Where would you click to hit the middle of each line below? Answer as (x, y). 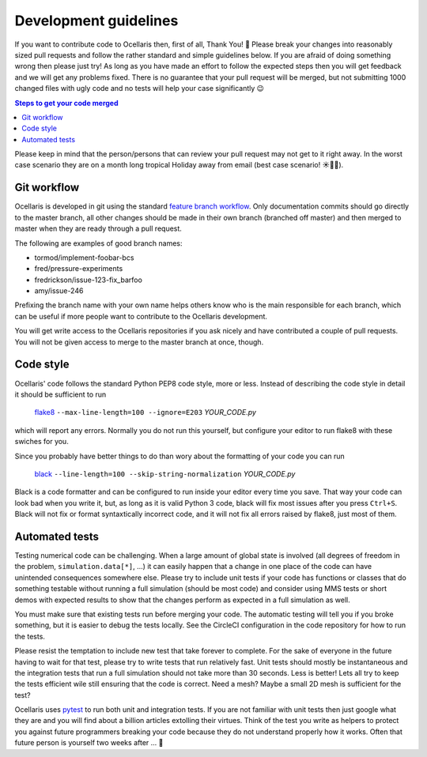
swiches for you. (42, 442)
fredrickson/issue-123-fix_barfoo (88, 280)
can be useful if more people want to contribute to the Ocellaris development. (141, 316)
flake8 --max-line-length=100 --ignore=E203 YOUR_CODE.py (145, 412)
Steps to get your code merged (66, 103)
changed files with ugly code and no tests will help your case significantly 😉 (140, 89)
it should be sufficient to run (60, 394)
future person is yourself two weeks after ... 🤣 (89, 743)
